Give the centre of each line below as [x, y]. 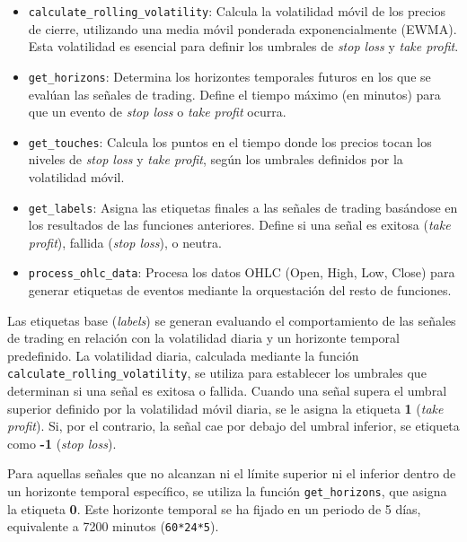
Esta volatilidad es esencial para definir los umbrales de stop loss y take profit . [243, 46]
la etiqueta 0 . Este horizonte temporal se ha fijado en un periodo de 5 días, [214, 508]
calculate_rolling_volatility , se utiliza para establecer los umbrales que [217, 373]
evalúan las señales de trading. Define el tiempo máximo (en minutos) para [234, 94]
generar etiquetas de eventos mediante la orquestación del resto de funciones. [240, 290]
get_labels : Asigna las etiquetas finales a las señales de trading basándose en [243, 207]
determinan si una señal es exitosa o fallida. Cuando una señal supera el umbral [227, 391]
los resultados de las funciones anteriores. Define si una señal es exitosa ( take [239, 225]
